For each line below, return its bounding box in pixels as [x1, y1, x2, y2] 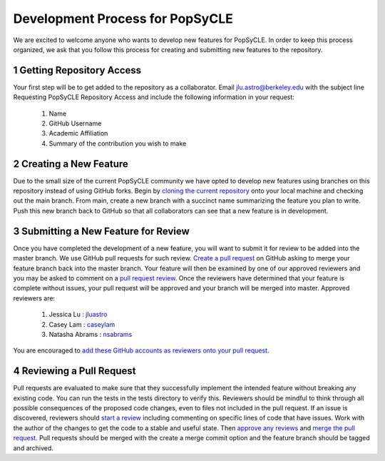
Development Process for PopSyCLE [13, 11, 233, 26]
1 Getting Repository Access [13, 64, 142, 76]
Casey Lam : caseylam [48, 320, 115, 328]
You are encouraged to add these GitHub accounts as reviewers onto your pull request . [13, 346, 269, 355]
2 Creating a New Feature [13, 158, 128, 170]
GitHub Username [48, 119, 102, 128]
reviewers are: [13, 293, 56, 303]
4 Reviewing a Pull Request [13, 365, 136, 378]
